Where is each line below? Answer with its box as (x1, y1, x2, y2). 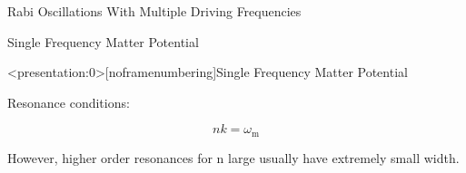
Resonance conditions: (7, 92, 130, 111)
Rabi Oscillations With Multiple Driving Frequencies (7, 2, 302, 20)
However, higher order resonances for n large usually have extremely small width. (7, 148, 460, 167)
